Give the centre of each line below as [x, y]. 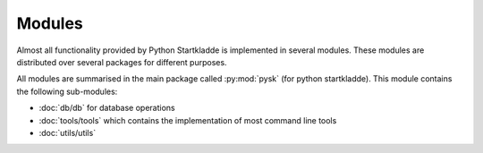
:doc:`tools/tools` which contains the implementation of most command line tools [188, 120]
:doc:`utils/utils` [68, 132]
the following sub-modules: [67, 91]
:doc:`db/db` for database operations [107, 108]
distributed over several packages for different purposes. [122, 62]
